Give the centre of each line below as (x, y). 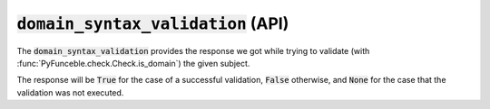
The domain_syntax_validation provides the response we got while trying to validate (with (193, 50)
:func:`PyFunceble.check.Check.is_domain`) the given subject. (133, 63)
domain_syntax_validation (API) (153, 23)
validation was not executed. (70, 92)
